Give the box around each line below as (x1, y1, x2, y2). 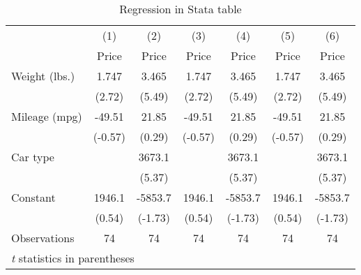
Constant (11, 189, 56, 205)
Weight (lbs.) (11, 68, 75, 84)
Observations (11, 230, 75, 246)
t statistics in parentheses (11, 250, 135, 266)
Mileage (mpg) (11, 108, 82, 124)
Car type (11, 149, 54, 165)
